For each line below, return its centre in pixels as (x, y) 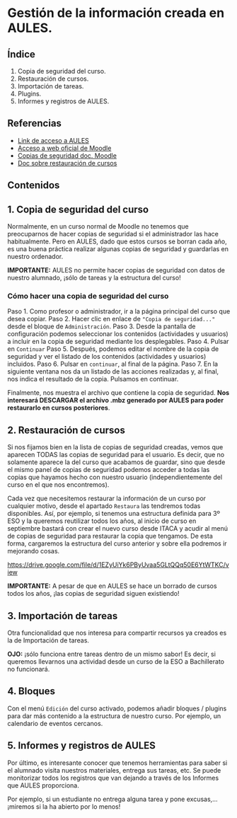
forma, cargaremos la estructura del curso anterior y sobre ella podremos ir (117, 543)
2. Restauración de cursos (66, 430)
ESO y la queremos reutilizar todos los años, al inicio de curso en (102, 521)
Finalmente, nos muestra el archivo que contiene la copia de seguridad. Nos (118, 393)
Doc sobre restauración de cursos (67, 163)
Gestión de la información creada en (116, 13)
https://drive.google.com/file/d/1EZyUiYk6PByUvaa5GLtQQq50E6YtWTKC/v (118, 565)
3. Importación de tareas (63, 616)
